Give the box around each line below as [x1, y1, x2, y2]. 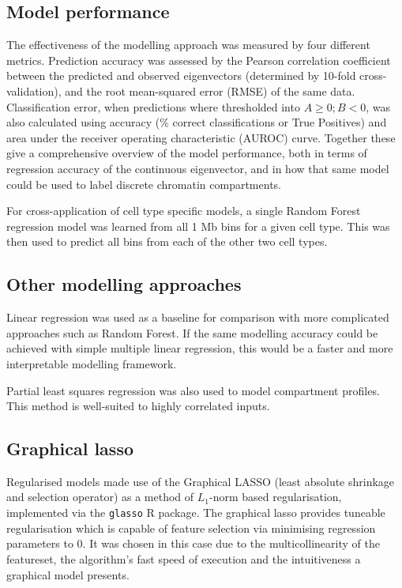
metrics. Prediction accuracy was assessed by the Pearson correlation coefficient [6, 51, 391, 68]
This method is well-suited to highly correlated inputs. [6, 398, 270, 414]
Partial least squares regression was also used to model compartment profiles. [6, 382, 380, 398]
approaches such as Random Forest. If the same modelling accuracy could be [6, 324, 378, 341]
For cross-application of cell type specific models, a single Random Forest [6, 202, 361, 219]
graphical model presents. [6, 566, 130, 582]
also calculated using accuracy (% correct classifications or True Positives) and [6, 114, 387, 130]
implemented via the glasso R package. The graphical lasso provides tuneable [6, 504, 385, 521]
